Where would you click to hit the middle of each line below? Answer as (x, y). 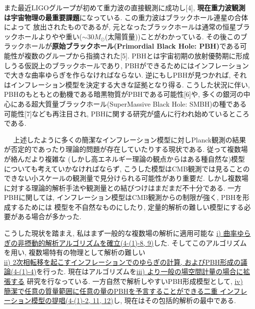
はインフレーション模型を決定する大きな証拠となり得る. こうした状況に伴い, (127, 84)
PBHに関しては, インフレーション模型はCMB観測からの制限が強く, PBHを (123, 197)
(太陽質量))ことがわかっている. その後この (173, 36)
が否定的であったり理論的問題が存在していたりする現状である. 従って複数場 (126, 149)
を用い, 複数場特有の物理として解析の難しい (75, 252)
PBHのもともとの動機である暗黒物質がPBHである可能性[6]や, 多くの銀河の (124, 94)
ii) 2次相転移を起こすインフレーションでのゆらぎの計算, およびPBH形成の (122, 262)
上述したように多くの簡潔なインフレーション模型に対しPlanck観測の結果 (129, 139)
